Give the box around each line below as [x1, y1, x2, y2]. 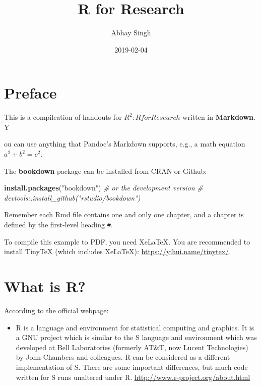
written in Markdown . [182, 112, 255, 122]
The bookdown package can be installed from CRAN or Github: [4, 165, 207, 176]
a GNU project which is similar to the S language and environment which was [16, 332, 257, 343]
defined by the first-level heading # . [4, 219, 113, 229]
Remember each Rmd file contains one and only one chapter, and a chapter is [4, 209, 244, 220]
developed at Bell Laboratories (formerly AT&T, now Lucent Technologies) [16, 342, 248, 352]
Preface [4, 82, 57, 103]
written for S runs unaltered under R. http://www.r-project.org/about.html [16, 371, 250, 382]
